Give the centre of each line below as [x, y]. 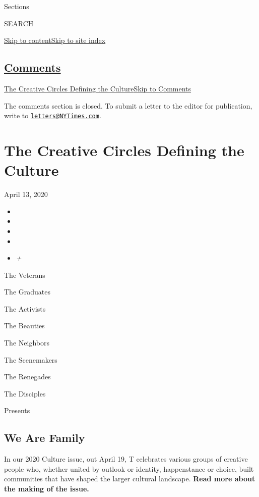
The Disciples [25, 393]
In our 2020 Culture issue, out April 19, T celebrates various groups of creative [126, 459]
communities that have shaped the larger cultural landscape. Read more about [130, 479]
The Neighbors [27, 343]
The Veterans [25, 275]
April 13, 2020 [26, 194]
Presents [17, 410]
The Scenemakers [31, 359]
